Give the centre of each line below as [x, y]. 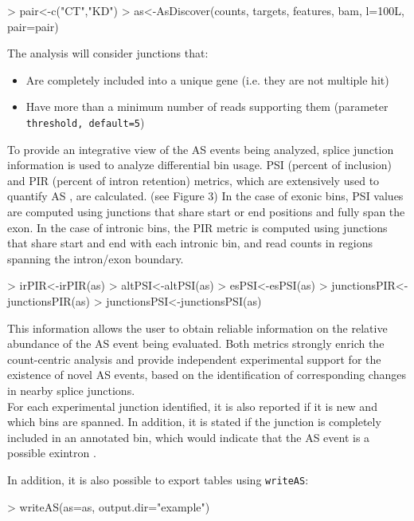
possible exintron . [52, 453]
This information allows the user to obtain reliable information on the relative [197, 328]
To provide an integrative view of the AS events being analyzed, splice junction [201, 149]
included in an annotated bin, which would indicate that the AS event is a [189, 437]
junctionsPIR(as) [49, 300]
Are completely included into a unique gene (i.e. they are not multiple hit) [207, 79]
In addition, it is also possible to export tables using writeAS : [158, 479]
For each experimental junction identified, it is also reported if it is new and [192, 406]
